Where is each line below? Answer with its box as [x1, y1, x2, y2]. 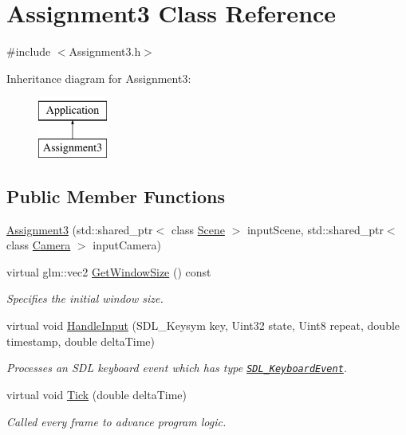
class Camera [6, 237, 71, 253]
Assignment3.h [69, 43, 141, 60]
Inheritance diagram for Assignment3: [6, 69, 191, 86]
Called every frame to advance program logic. [6, 413, 227, 429]
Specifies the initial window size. [6, 290, 164, 307]
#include [6, 43, 51, 60]
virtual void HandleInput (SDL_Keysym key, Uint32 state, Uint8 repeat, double [6, 317, 400, 334]
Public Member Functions [6, 183, 225, 208]
